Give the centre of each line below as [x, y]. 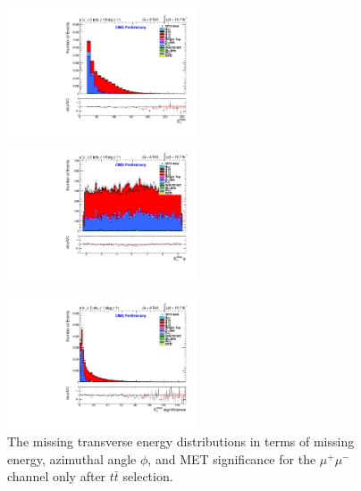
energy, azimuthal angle [72, 458]
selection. [148, 476]
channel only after [57, 476]
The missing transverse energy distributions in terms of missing [181, 441]
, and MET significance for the [232, 458]
